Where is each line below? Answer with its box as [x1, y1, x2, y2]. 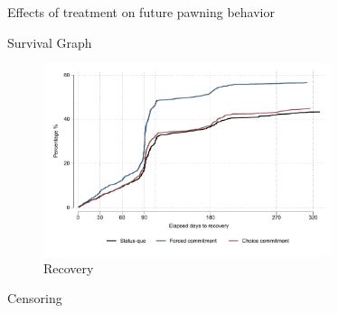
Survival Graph [7, 32, 92, 51]
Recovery [43, 258, 94, 277]
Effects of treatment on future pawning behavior [7, 3, 275, 21]
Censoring [7, 289, 62, 308]
